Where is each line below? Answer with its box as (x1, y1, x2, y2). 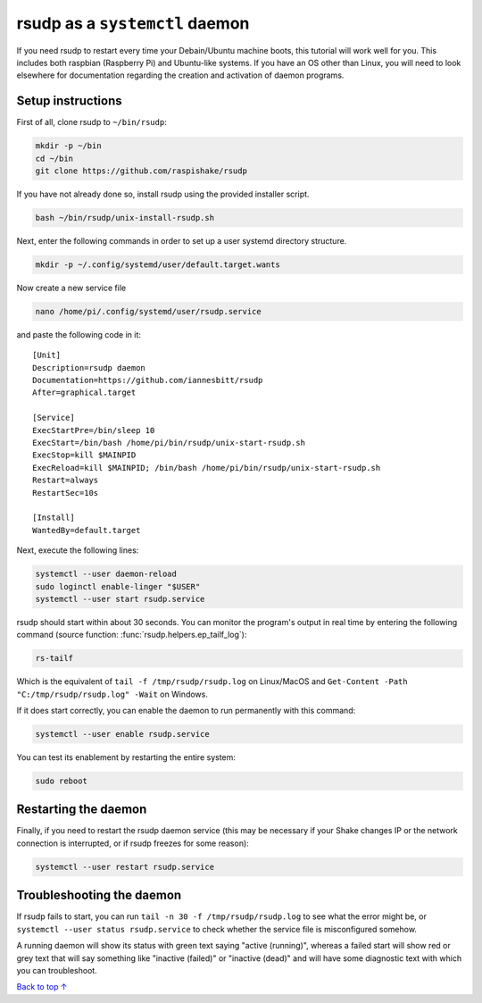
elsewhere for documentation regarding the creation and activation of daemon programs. (16, 70, 345, 80)
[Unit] (32, 350, 62, 361)
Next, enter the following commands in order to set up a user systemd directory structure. (16, 235, 347, 246)
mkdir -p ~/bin (35, 141, 102, 151)
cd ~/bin (35, 153, 74, 163)
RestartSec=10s (32, 488, 99, 497)
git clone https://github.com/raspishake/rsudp (35, 166, 247, 176)
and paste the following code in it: (16, 329, 142, 339)
